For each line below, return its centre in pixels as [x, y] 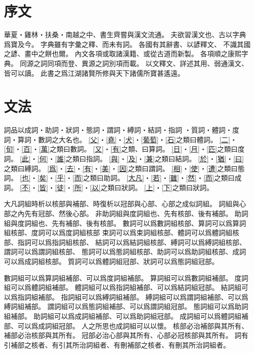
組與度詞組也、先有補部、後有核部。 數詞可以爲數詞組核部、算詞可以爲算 [122, 223]
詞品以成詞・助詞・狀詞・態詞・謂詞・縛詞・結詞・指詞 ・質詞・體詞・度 [122, 130]
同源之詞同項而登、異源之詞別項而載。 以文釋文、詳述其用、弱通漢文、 [134, 63]
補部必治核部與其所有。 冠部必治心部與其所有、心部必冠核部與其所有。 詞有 [126, 335]
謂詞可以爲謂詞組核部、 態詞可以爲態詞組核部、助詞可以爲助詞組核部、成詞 [125, 252]
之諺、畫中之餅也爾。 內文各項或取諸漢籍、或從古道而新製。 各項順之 [116, 54]
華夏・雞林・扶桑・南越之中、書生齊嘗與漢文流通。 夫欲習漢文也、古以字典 [125, 34]
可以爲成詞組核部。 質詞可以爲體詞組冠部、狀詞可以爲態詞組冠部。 [111, 261]
